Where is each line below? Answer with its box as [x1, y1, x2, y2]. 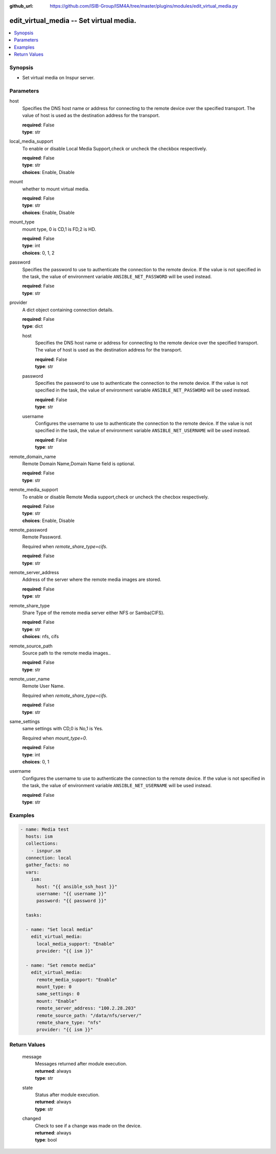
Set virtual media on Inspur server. [22, 75, 95, 81]
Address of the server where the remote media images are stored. [22, 576, 162, 583]
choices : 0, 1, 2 [22, 250, 55, 256]
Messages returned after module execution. [35, 1061, 127, 1067]
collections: [26, 841, 58, 846]
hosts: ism [26, 833, 53, 839]
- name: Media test [20, 826, 69, 832]
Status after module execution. [35, 1092, 100, 1098]
